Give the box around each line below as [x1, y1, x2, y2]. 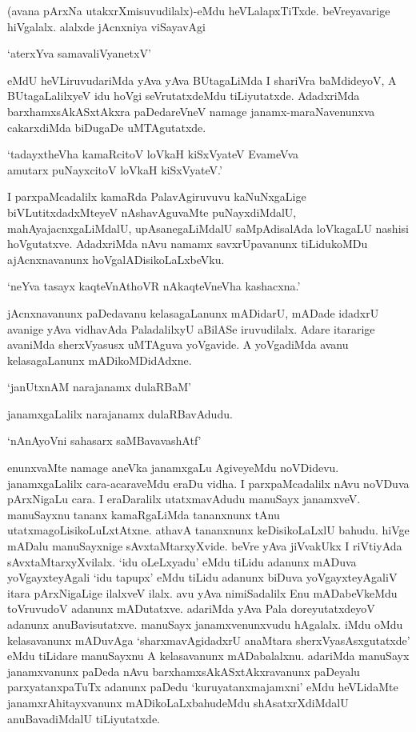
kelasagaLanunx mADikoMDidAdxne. [7, 351, 192, 368]
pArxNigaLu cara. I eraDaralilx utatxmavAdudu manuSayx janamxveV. [7, 490, 361, 507]
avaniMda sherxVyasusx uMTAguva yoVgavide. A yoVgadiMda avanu [7, 336, 349, 353]
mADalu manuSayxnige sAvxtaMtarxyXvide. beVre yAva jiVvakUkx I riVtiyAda [7, 538, 402, 554]
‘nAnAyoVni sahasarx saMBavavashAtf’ [7, 432, 202, 449]
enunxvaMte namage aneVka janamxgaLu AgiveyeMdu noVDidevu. [7, 459, 339, 476]
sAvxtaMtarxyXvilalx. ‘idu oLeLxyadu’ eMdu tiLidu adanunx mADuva [7, 553, 357, 570]
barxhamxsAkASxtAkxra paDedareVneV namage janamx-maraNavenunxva [7, 102, 375, 119]
